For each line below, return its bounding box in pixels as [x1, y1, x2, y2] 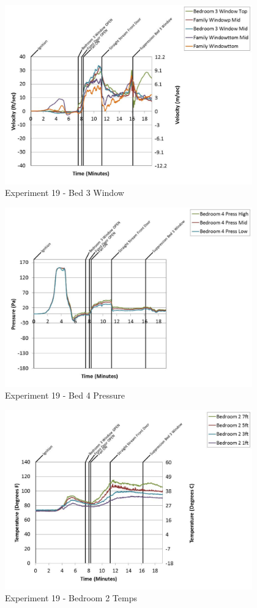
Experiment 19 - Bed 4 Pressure [5, 389, 125, 402]
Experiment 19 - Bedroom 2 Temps [5, 591, 137, 604]
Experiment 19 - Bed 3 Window [5, 186, 124, 199]
